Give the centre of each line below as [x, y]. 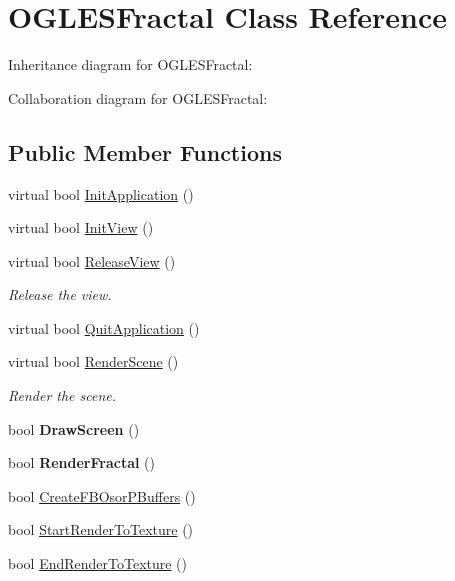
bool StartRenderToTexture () [101, 529]
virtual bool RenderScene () [93, 361]
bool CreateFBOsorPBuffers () [102, 495]
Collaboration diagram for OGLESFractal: [138, 97]
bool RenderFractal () [82, 462]
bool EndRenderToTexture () [98, 563]
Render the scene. [62, 395]
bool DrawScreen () [74, 428]
